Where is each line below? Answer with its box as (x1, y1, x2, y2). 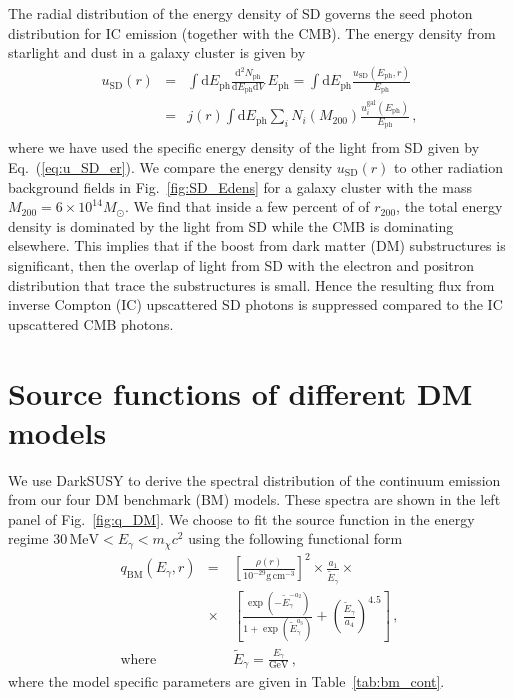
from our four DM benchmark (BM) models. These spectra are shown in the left (8, 489, 501, 510)
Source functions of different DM (8, 372, 473, 413)
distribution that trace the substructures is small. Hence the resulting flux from (8, 274, 495, 295)
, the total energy (396, 196, 503, 217)
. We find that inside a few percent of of (124, 196, 370, 217)
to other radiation (394, 156, 504, 177)
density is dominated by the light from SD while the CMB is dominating (8, 215, 454, 236)
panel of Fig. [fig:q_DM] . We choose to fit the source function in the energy (8, 508, 475, 529)
